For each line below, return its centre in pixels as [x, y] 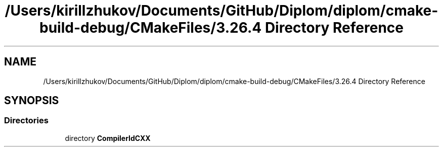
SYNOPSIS [32, 101]
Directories [26, 121]
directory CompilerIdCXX [108, 138]
